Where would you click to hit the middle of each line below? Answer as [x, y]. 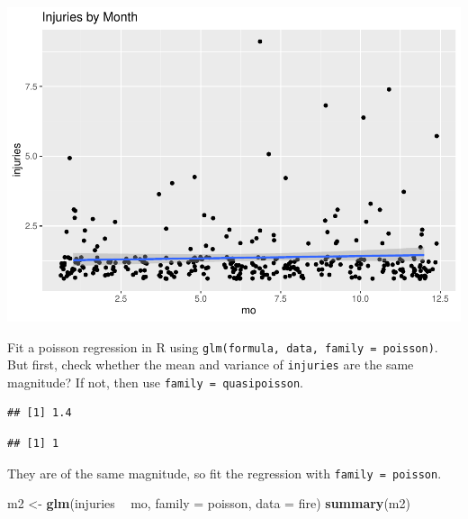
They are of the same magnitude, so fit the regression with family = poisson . [225, 473]
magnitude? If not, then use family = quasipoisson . [155, 382]
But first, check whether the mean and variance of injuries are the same [211, 364]
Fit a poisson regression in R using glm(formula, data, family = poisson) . [223, 346]
